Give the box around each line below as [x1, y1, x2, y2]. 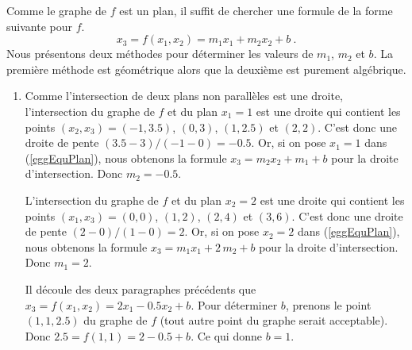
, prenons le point [285, 296, 372, 313]
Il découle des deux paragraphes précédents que [25, 280, 256, 297]
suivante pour [6, 17, 72, 34]
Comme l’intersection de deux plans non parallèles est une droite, [25, 87, 343, 104]
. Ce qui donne [191, 327, 262, 344]
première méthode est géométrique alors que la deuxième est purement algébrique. [6, 60, 406, 77]
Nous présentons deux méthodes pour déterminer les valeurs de [6, 45, 314, 62]
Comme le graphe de [6, 2, 107, 18]
